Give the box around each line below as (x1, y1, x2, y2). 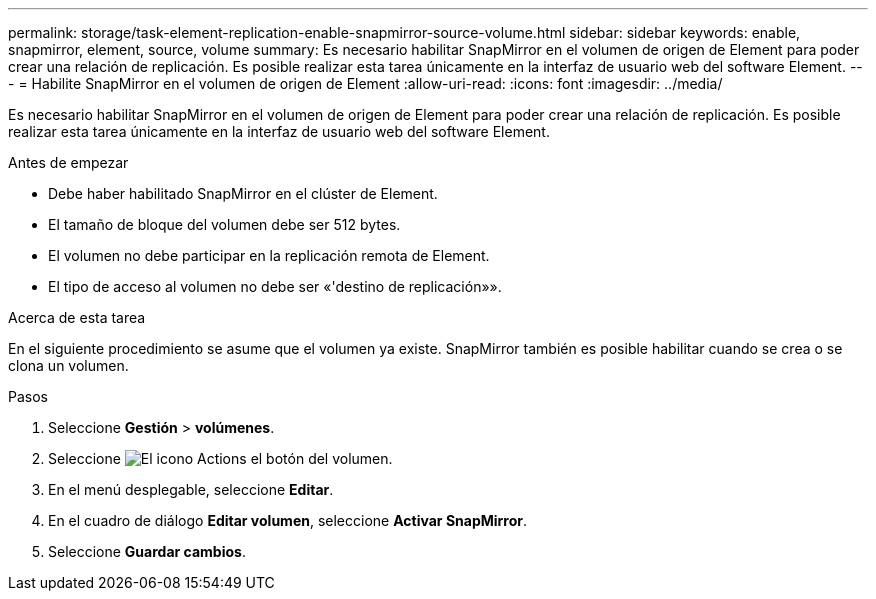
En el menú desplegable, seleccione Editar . (48, 481, 334, 498)
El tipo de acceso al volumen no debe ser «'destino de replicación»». (48, 278, 502, 295)
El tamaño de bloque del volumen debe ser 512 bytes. (48, 216, 401, 233)
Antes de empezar (8, 154, 129, 171)
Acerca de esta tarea (8, 309, 146, 326)
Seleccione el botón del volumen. (48, 450, 393, 467)
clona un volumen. (8, 357, 129, 374)
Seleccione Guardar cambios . (48, 543, 246, 560)
